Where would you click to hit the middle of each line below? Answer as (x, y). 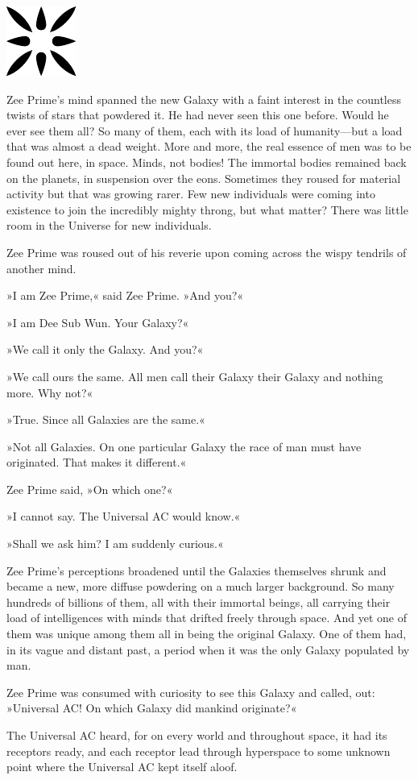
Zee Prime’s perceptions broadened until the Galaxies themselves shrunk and (197, 570)
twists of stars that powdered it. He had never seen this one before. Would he (198, 115)
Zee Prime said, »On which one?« (90, 489)
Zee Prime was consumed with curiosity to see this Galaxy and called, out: (191, 692)
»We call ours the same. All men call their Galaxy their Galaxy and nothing (195, 376)
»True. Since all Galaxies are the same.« (106, 419)
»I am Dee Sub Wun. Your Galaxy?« (98, 322)
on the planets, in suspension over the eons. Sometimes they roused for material (204, 178)
